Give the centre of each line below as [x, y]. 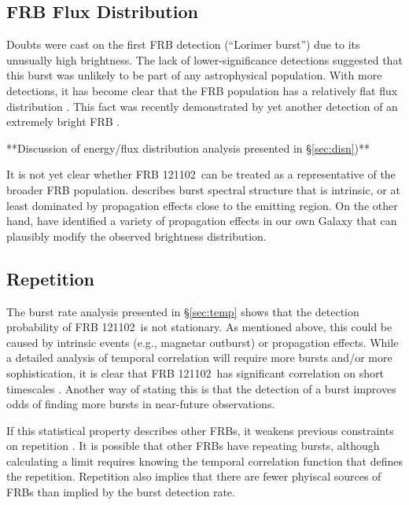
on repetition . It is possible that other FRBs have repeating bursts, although [193, 446]
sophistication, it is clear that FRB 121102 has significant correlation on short [195, 372]
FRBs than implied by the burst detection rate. [121, 492]
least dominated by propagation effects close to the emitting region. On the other [202, 205]
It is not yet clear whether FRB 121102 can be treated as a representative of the [201, 174]
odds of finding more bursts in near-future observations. [141, 404]
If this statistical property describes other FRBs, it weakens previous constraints [200, 430]
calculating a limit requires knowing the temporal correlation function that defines [204, 461]
